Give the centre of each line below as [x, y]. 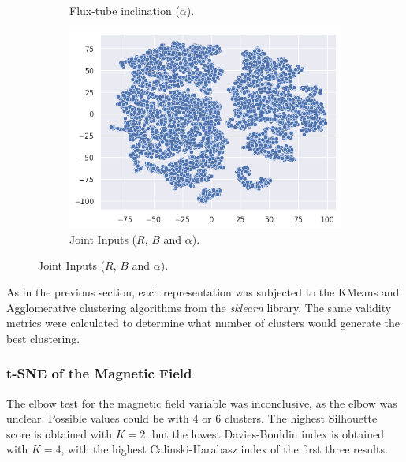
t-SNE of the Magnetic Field [99, 373]
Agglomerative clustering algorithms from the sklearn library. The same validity [199, 307]
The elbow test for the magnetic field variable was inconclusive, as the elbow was [202, 402]
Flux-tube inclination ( [125, 10]
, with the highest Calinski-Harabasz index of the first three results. [224, 449]
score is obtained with [59, 433]
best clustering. [43, 338]
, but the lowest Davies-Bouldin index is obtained [264, 433]
